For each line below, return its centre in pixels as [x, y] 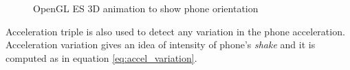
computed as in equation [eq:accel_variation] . [101, 57]
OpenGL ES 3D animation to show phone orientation [146, 8]
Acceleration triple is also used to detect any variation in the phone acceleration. [175, 31]
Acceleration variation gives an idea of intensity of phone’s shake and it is [161, 45]
